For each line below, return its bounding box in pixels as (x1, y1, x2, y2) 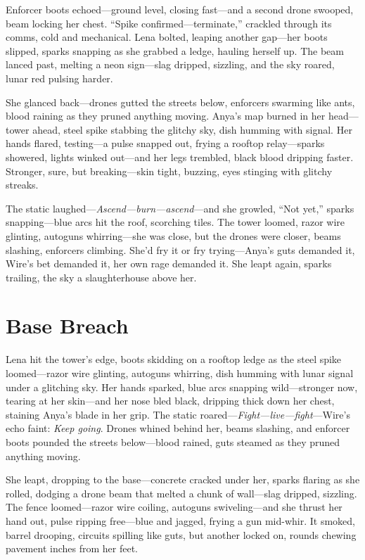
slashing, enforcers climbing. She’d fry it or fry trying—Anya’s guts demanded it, (6, 242, 355, 257)
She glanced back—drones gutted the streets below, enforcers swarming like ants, (6, 94, 355, 109)
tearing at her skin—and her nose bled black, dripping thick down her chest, (6, 393, 335, 408)
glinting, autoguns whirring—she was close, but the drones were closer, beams (6, 228, 341, 243)
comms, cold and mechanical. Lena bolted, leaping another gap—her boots (6, 30, 328, 44)
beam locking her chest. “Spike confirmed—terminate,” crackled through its (6, 15, 332, 30)
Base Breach (6, 311, 129, 340)
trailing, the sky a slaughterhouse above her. (6, 269, 197, 284)
